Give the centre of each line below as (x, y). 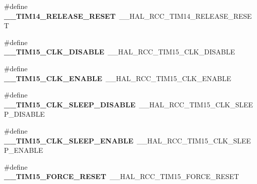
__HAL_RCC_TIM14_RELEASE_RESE (185, 16)
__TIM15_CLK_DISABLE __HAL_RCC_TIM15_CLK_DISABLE (120, 52)
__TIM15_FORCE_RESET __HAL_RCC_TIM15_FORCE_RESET (122, 176)
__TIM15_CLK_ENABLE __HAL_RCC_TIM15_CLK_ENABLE (118, 78)
